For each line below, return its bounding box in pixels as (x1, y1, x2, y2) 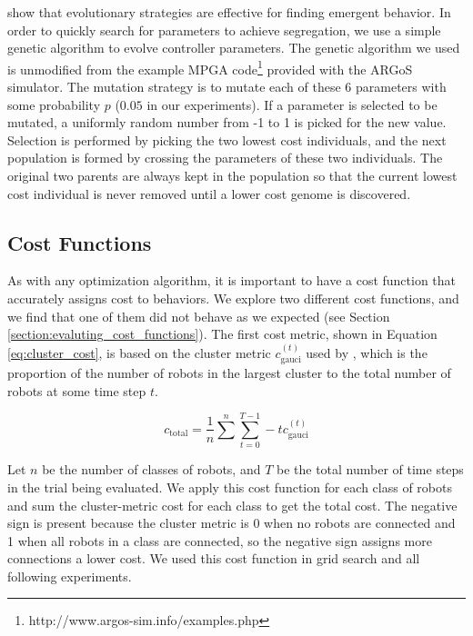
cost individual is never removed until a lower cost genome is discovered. (7, 184, 411, 203)
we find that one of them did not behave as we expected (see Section (7, 306, 390, 325)
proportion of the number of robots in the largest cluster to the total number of (7, 363, 451, 382)
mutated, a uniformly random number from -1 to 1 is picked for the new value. (7, 113, 447, 132)
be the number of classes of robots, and (42, 460, 261, 479)
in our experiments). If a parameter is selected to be (146, 94, 438, 114)
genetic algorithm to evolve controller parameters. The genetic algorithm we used (7, 38, 460, 57)
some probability (7, 94, 101, 114)
